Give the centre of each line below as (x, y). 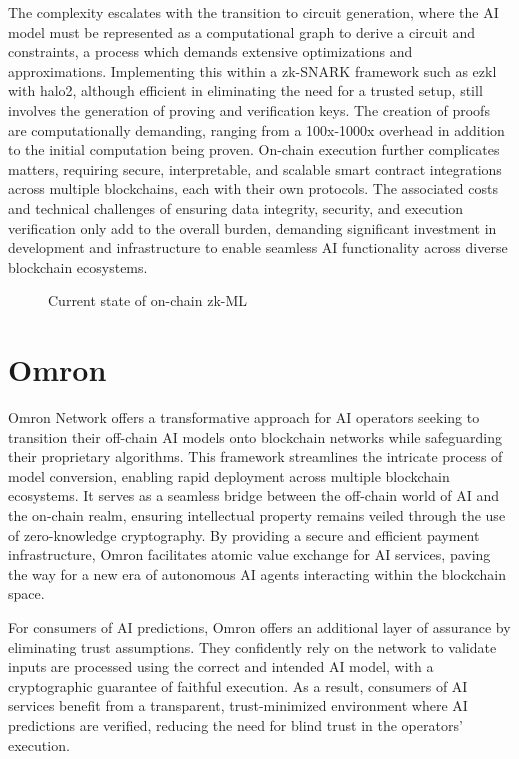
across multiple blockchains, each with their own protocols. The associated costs (253, 188)
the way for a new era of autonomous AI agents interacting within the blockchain (257, 573)
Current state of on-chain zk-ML (148, 300)
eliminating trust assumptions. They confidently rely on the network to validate (252, 646)
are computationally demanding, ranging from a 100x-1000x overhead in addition (256, 129)
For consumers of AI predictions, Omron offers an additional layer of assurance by (259, 626)
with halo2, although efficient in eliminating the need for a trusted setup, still (245, 90)
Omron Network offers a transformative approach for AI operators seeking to (244, 417)
